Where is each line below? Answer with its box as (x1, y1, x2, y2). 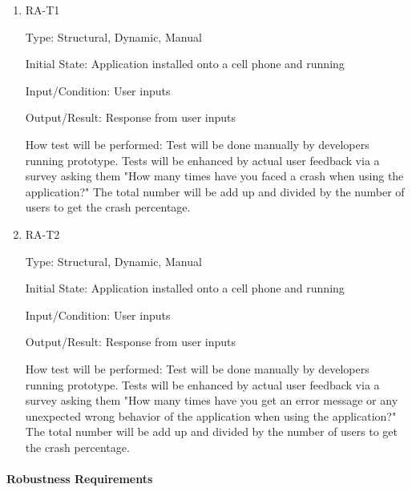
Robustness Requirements (6, 470, 153, 487)
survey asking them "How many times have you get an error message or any (25, 392, 398, 409)
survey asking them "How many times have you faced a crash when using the (25, 167, 404, 184)
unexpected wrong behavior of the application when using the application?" (25, 407, 397, 424)
